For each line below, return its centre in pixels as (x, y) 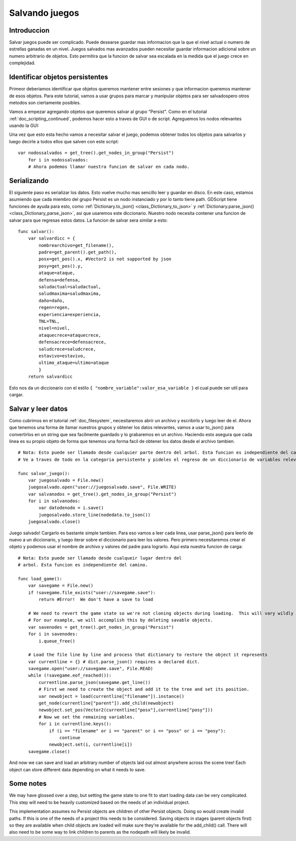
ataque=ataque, (57, 273)
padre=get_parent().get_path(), (78, 252)
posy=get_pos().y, (61, 266)
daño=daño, (52, 300)
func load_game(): (40, 579)
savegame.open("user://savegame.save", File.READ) (91, 669)
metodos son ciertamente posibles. (45, 102)
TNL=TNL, (49, 321)
